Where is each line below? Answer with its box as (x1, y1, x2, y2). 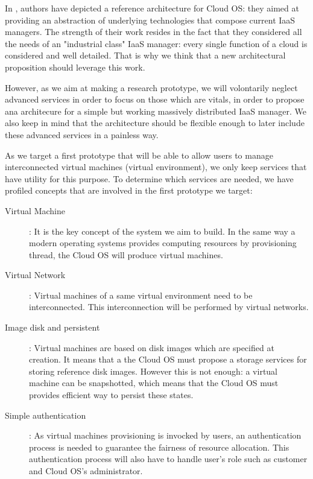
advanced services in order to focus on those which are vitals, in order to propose (5, 93, 305, 106)
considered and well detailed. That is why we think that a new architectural (5, 49, 286, 62)
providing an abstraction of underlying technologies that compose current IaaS (5, 13, 296, 26)
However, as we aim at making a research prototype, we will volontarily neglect (5, 81, 298, 94)
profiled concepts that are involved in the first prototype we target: (5, 184, 253, 197)
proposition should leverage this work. (5, 60, 145, 73)
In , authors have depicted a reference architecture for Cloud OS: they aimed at (5, 2, 299, 14)
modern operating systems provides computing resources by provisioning (29, 236, 297, 249)
